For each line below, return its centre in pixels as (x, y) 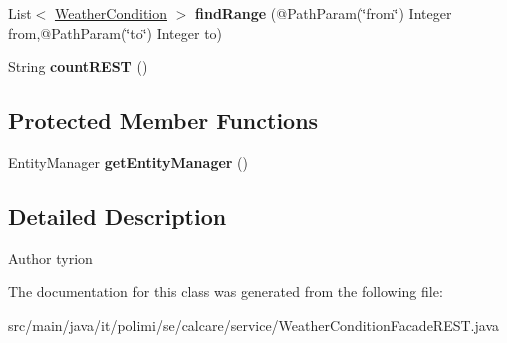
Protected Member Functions (163, 120)
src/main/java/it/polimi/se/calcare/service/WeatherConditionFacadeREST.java (253, 324)
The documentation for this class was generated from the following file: (225, 291)
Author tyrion (50, 257)
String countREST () (78, 66)
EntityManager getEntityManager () (128, 161)
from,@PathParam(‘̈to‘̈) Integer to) (115, 32)
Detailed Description (117, 215)
